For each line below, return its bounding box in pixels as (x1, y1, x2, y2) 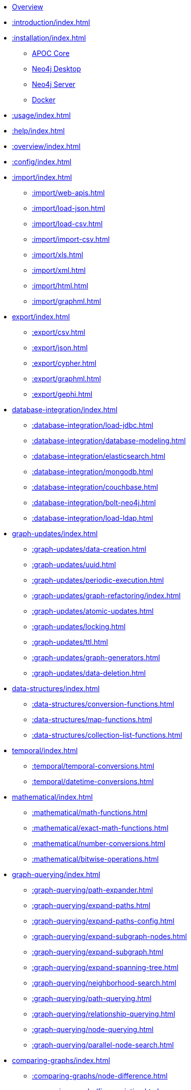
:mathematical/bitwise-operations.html (32, 855, 159, 863)
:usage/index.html (12, 111, 71, 119)
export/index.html (12, 312, 70, 321)
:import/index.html (12, 173, 72, 181)
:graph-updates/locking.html (32, 622, 126, 631)
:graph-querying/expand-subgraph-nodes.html (32, 932, 187, 941)
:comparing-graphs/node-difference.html (32, 1072, 168, 1080)
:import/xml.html (32, 266, 86, 274)
